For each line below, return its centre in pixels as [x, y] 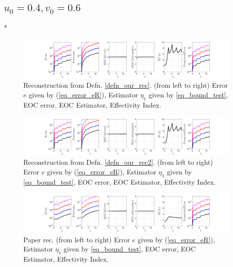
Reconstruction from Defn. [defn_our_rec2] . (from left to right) [118, 162]
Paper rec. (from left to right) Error [77, 239]
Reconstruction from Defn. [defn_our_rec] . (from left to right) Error [126, 85]
